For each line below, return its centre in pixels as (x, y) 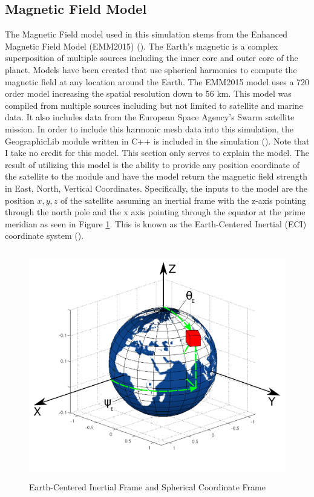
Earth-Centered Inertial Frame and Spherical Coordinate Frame (147, 487)
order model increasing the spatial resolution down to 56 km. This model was (148, 93)
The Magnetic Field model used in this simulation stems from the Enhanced (146, 34)
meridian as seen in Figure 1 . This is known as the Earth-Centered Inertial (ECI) (156, 223)
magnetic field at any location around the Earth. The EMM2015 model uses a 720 (157, 81)
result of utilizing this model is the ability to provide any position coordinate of (152, 164)
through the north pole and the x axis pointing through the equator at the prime (155, 212)
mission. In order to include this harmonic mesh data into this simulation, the (149, 128)
